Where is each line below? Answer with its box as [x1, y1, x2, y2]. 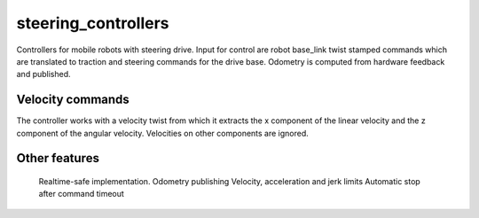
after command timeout [38, 189, 124, 199]
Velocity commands [16, 92, 130, 107]
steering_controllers [16, 13, 169, 33]
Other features [16, 151, 99, 166]
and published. [16, 69, 71, 80]
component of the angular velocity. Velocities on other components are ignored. [16, 128, 310, 138]
